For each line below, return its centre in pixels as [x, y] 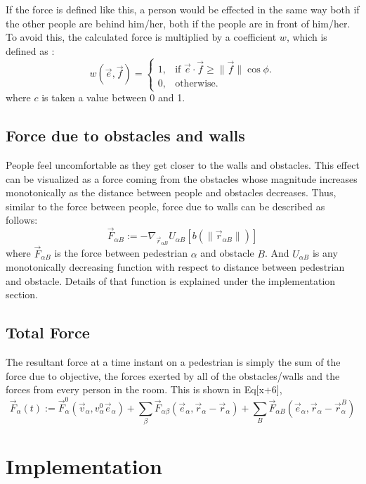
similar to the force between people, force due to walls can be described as [165, 206]
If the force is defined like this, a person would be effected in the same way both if [183, 9]
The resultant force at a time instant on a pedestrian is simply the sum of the [173, 362]
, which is [307, 37]
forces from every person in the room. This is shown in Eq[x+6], [144, 389]
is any [325, 253]
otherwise [195, 83]
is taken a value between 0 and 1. [113, 97]
